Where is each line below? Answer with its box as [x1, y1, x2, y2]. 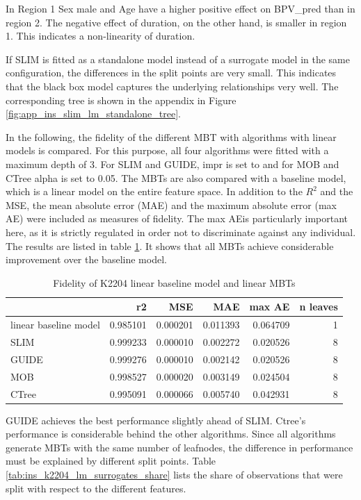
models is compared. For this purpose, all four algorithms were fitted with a [6, 143, 329, 158]
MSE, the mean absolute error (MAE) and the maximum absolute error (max [6, 197, 337, 212]
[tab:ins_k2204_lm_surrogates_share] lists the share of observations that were [6, 467, 343, 481]
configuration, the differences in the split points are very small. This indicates [6, 65, 337, 80]
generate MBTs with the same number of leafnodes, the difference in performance [6, 440, 353, 454]
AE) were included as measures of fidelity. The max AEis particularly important [6, 211, 348, 226]
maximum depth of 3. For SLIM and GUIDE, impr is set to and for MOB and [6, 156, 339, 171]
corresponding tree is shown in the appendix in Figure [6, 92, 236, 107]
